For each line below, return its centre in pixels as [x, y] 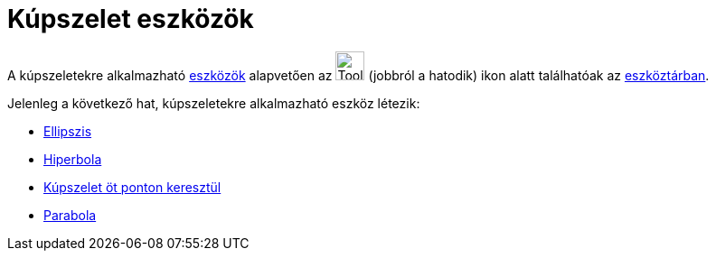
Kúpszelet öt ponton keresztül [132, 187]
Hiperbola [73, 159]
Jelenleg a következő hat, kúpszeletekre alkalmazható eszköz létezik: [214, 103]
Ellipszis [68, 131]
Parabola [70, 215]
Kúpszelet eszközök [131, 19]
